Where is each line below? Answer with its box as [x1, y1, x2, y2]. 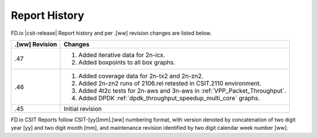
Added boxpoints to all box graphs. [78, 58, 175, 66]
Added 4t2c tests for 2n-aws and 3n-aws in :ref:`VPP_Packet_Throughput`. [78, 86, 287, 94]
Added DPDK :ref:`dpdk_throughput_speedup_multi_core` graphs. [78, 94, 260, 102]
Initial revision [64, 104, 102, 113]
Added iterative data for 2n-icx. [78, 51, 165, 59]
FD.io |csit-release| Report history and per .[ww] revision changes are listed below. [11, 29, 212, 37]
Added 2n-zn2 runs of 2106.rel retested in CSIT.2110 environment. [78, 79, 261, 87]
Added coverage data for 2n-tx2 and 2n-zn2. [78, 71, 204, 80]
